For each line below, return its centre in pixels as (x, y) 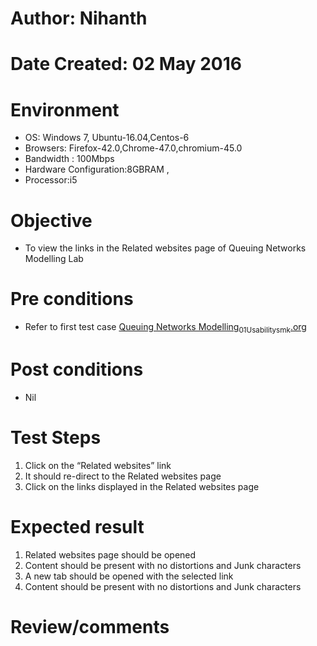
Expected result (77, 527)
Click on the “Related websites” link (98, 465)
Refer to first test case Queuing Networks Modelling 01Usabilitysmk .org (165, 328)
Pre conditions (72, 299)
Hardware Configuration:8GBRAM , (97, 169)
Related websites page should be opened (110, 554)
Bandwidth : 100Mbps (69, 159)
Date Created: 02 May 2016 (126, 64)
